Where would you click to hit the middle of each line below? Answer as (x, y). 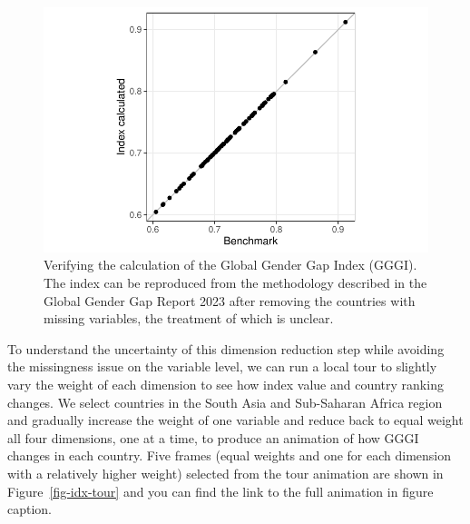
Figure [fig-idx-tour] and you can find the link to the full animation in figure (220, 491)
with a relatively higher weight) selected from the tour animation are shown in (225, 473)
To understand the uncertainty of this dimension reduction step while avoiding (226, 348)
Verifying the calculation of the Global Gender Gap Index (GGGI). (230, 265)
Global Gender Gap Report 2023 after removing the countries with (230, 300)
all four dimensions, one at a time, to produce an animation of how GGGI (213, 437)
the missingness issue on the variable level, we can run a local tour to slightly (222, 366)
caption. (30, 509)
